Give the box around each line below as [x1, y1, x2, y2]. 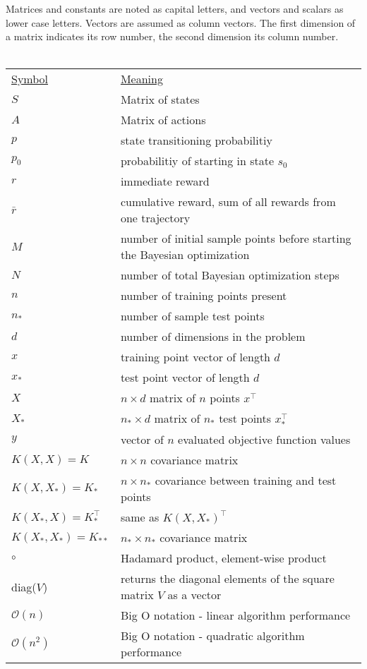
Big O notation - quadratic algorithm [120, 627, 305, 644]
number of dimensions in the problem [120, 328, 306, 345]
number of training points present [120, 287, 287, 304]
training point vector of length [120, 349, 271, 366]
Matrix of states [120, 91, 200, 108]
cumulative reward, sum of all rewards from [120, 193, 336, 210]
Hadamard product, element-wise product [120, 550, 327, 567]
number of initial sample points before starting [120, 230, 351, 247]
